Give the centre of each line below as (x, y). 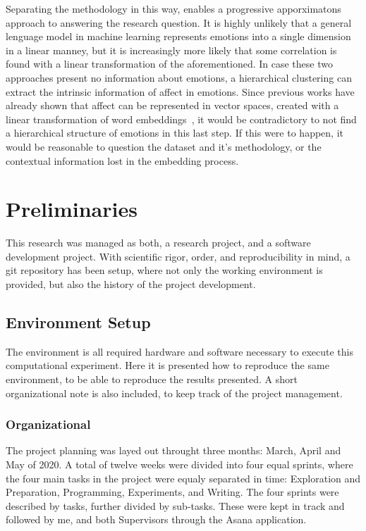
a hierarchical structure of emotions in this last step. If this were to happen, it (175, 133)
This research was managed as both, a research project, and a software (158, 243)
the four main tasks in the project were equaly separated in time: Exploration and (183, 478)
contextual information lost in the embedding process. (122, 160)
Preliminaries (72, 209)
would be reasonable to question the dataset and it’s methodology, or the (164, 146)
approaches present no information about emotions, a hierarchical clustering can (179, 77)
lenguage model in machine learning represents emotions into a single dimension (178, 36)
